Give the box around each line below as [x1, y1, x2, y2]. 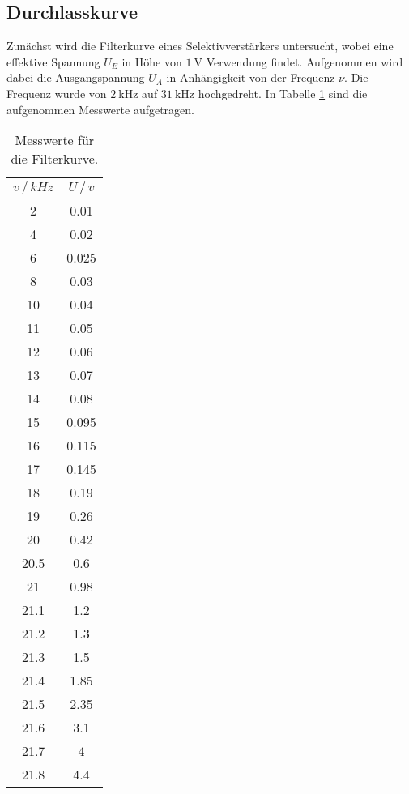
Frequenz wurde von [6, 84, 107, 101]
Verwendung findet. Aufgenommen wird [206, 53, 403, 70]
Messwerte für [15, 130, 95, 150]
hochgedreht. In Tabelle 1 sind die [198, 84, 368, 101]
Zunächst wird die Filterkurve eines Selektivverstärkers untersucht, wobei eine [6, 37, 394, 54]
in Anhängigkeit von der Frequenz [166, 69, 335, 86]
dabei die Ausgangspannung [6, 69, 145, 86]
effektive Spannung [6, 53, 100, 70]
